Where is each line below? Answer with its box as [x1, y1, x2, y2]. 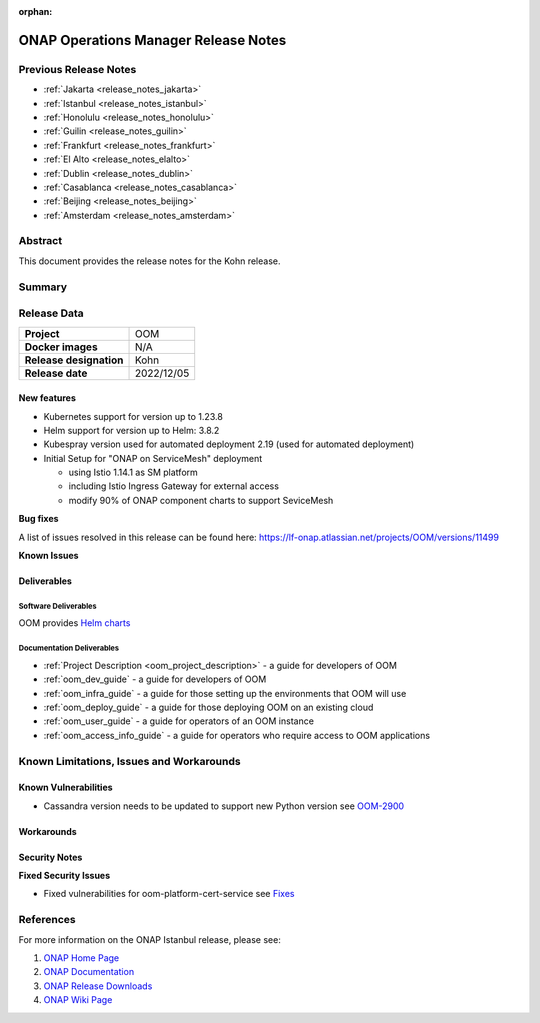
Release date [24, 366, 88, 380]
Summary [18, 280, 68, 294]
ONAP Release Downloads [43, 980, 153, 992]
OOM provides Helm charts [18, 617, 131, 629]
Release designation [24, 353, 124, 367]
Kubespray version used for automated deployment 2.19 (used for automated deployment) [43, 438, 415, 450]
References [18, 913, 76, 927]
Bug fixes [18, 513, 59, 525]
